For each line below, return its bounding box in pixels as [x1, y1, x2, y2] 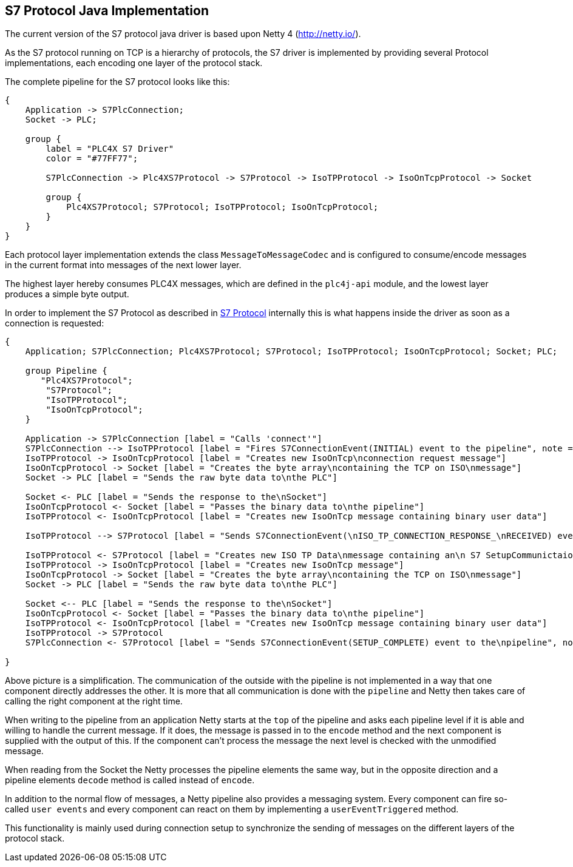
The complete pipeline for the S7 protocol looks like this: [5, 76, 230, 87]
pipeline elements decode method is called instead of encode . [5, 775, 255, 786]
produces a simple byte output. [5, 289, 129, 300]
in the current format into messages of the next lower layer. [5, 260, 242, 271]
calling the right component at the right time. [5, 696, 183, 707]
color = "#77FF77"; [46, 153, 138, 164]
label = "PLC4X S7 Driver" [46, 144, 174, 154]
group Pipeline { [25, 366, 107, 376]
